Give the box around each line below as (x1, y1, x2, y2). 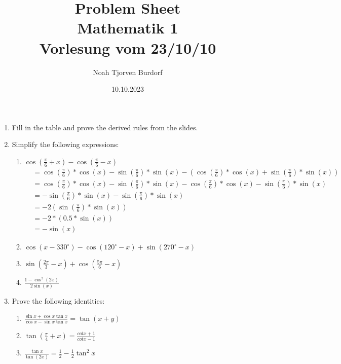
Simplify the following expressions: (12, 139, 119, 150)
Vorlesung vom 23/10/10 (39, 37, 216, 58)
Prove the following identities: (12, 296, 105, 306)
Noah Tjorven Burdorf (93, 66, 163, 77)
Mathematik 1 (77, 17, 178, 38)
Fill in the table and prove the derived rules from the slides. (12, 122, 198, 132)
